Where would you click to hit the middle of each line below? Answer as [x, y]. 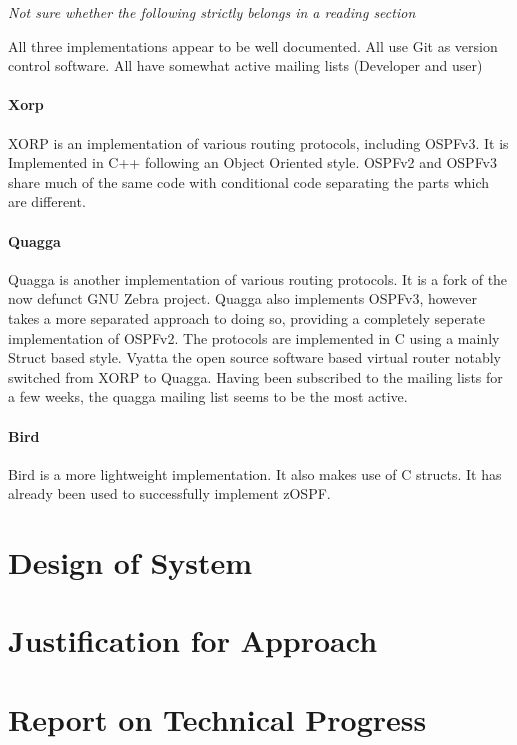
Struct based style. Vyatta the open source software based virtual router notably [254, 357]
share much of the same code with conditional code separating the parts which [249, 181]
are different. [47, 201]
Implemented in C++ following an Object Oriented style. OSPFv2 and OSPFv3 [253, 162]
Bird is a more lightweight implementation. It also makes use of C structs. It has [255, 473]
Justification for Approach [193, 640]
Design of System [130, 562]
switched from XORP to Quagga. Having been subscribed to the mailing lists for [255, 376]
